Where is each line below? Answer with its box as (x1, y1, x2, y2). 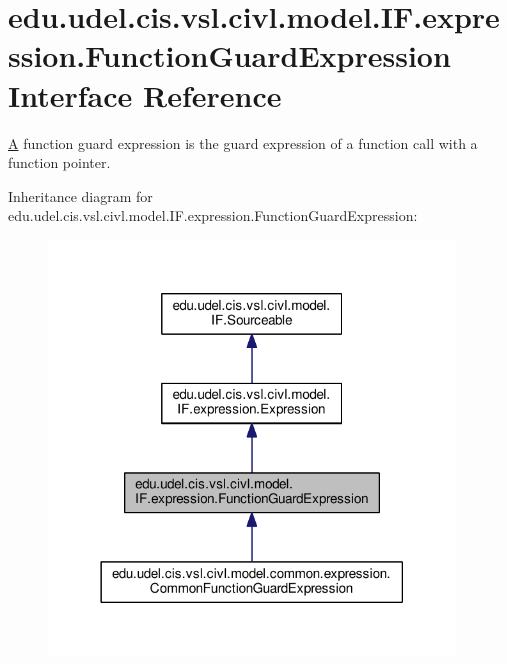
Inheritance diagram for (8, 185, 153, 206)
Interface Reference (8, 74, 282, 115)
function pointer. (8, 152, 111, 173)
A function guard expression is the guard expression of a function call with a (8, 132, 478, 153)
